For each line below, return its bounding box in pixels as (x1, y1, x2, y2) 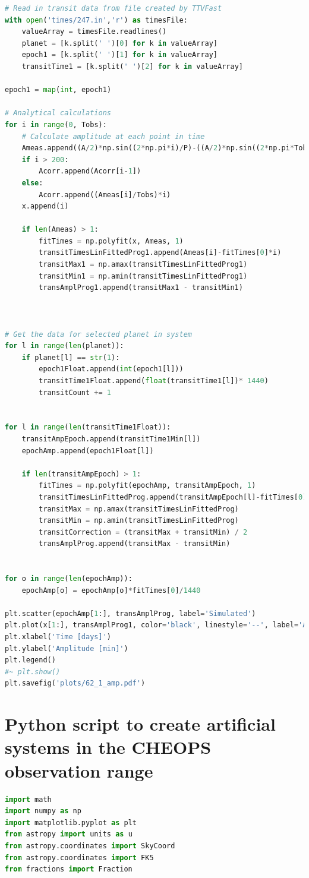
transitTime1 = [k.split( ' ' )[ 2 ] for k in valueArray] (21, 62, 243, 71)
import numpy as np (5, 807, 81, 816)
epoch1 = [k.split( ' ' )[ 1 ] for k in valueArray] (21, 50, 218, 59)
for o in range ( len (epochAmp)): (5, 574, 133, 583)
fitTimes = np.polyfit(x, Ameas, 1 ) (39, 236, 184, 245)
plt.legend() (5, 656, 56, 665)
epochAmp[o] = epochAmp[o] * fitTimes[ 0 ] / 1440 (21, 586, 201, 595)
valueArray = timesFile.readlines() (21, 27, 167, 36)
